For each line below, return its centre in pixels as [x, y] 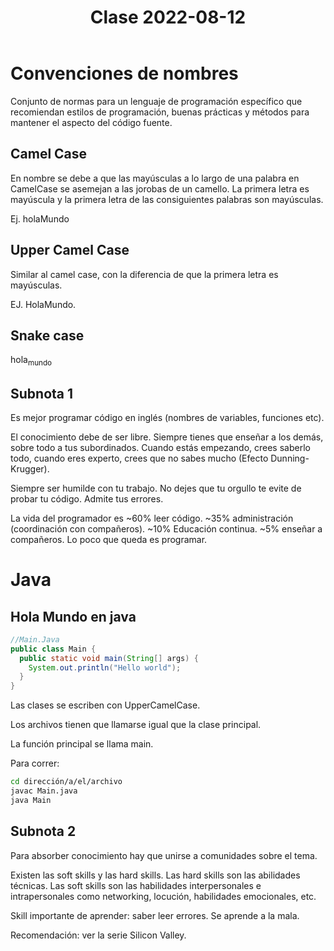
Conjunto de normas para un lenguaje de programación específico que [156, 101]
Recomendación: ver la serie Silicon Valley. [98, 935]
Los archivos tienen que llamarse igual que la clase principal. [136, 725]
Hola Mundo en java [73, 616]
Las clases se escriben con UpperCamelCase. [105, 705]
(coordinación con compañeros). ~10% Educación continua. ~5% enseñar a [166, 528]
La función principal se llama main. [82, 744]
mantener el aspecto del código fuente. [91, 122]
